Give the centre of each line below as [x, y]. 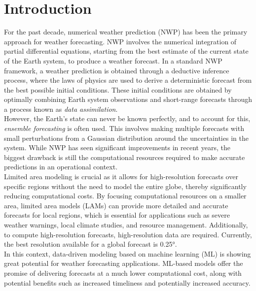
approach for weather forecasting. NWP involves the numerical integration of [120, 41]
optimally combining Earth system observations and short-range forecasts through [128, 99]
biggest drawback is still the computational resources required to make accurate [125, 157]
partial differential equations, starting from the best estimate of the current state [126, 51]
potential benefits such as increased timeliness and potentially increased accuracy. [127, 282]
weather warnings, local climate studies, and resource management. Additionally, [126, 225]
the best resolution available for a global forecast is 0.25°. [91, 244]
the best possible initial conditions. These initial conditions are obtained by [118, 89]
